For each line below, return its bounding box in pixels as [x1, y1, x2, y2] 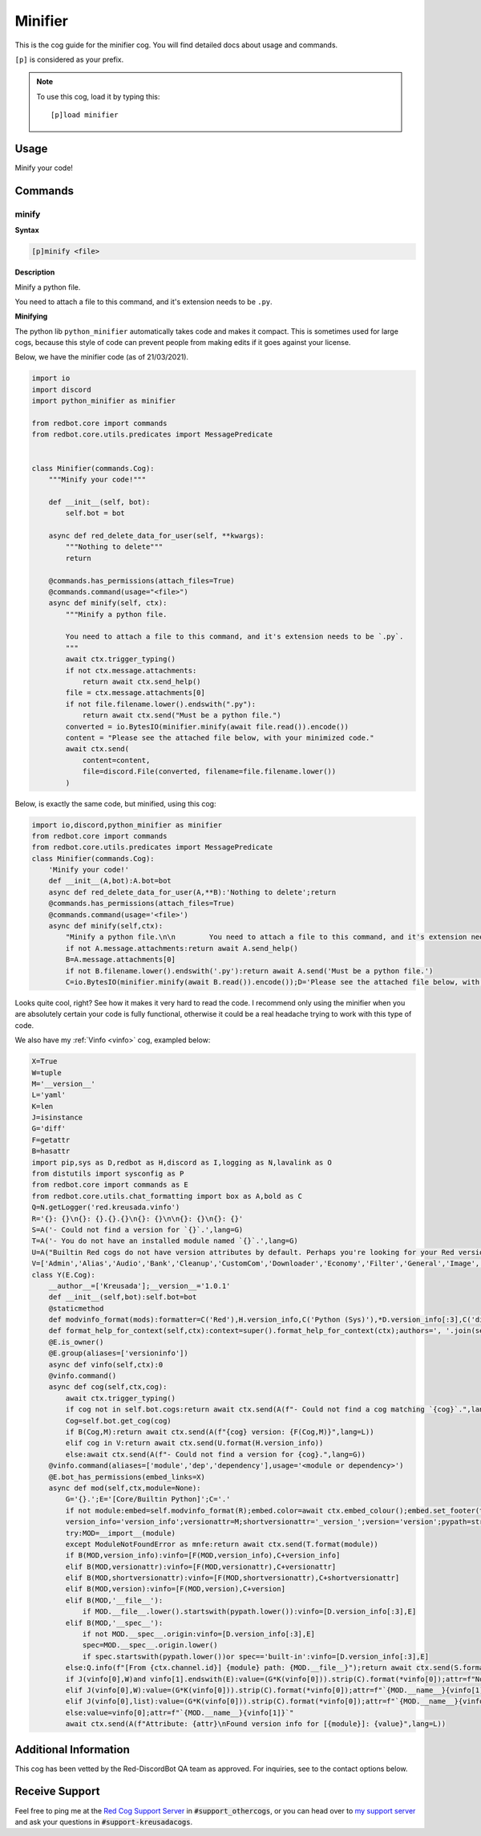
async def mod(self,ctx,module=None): [48, 1483, 201, 1493]
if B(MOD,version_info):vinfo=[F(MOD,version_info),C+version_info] [65, 1551, 341, 1560]
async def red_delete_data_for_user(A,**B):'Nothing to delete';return [48, 888, 337, 896]
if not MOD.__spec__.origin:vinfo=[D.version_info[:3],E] [82, 1630, 316, 1639]
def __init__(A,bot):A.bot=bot [48, 876, 172, 886]
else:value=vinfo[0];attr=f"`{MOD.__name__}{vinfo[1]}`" [65, 1708, 294, 1717]
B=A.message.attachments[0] [65, 955, 176, 965]
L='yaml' [31, 1091, 67, 1099]
